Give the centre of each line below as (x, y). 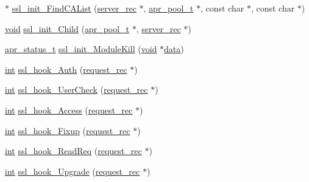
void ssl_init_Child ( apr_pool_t (67, 28)
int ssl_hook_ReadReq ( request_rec (73, 151)
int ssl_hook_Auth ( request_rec (66, 69)
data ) (174, 49)
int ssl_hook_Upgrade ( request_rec (73, 171)
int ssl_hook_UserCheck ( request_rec (76, 89)
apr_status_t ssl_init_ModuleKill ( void (81, 49)
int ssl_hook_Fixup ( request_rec (68, 130)
